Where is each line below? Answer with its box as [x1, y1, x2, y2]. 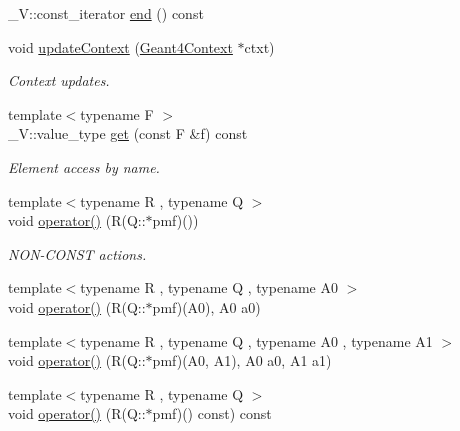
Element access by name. [8, 156, 160, 177]
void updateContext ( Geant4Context [8, 36, 233, 57]
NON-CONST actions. [8, 243, 147, 264]
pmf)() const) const [152, 403, 272, 424]
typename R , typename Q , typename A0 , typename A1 [80, 330, 433, 351]
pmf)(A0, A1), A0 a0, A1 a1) [152, 350, 332, 371]
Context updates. [8, 70, 110, 91]
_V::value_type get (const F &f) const [8, 123, 248, 144]
